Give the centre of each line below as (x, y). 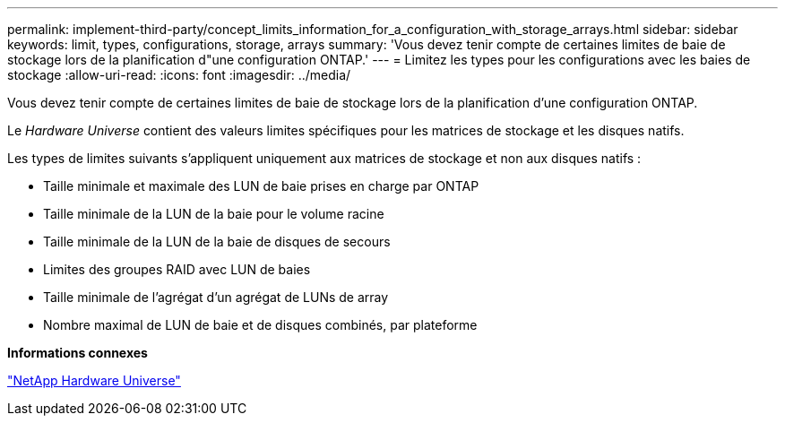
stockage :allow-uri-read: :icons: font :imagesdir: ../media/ (179, 75)
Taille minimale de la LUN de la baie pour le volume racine (214, 214)
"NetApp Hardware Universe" (94, 380)
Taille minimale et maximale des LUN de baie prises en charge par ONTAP (261, 186)
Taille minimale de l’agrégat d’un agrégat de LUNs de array (216, 297)
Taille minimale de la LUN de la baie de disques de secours (217, 242)
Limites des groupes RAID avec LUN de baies (177, 269)
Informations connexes (78, 353)
